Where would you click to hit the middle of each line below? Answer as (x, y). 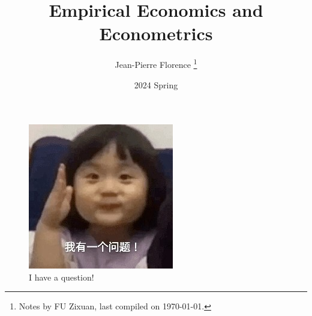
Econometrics (156, 33)
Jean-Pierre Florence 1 (156, 63)
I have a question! (61, 277)
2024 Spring (156, 84)
